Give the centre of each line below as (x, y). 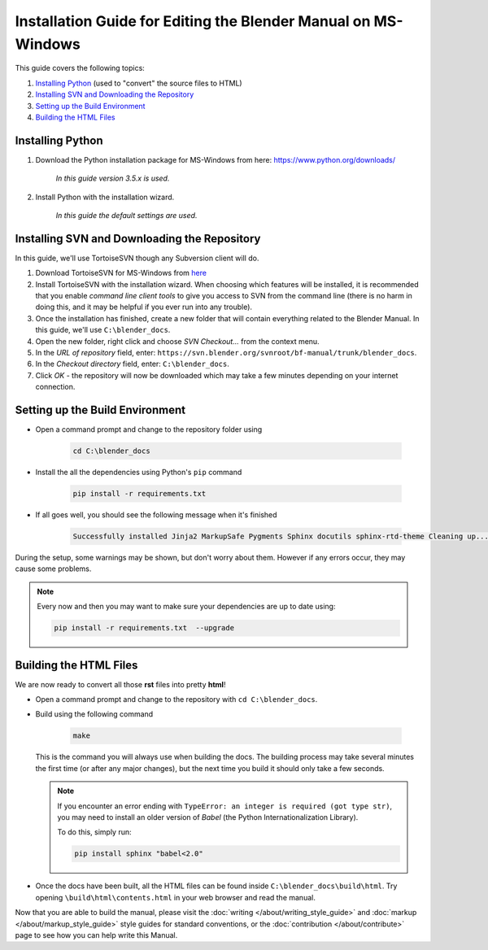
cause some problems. (53, 569)
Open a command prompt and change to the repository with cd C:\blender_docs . (176, 699)
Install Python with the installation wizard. (105, 197)
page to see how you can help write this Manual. (96, 935)
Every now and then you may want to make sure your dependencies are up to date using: (186, 607)
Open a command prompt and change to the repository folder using (149, 429)
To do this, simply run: (94, 832)
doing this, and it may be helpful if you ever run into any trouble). (144, 307)
